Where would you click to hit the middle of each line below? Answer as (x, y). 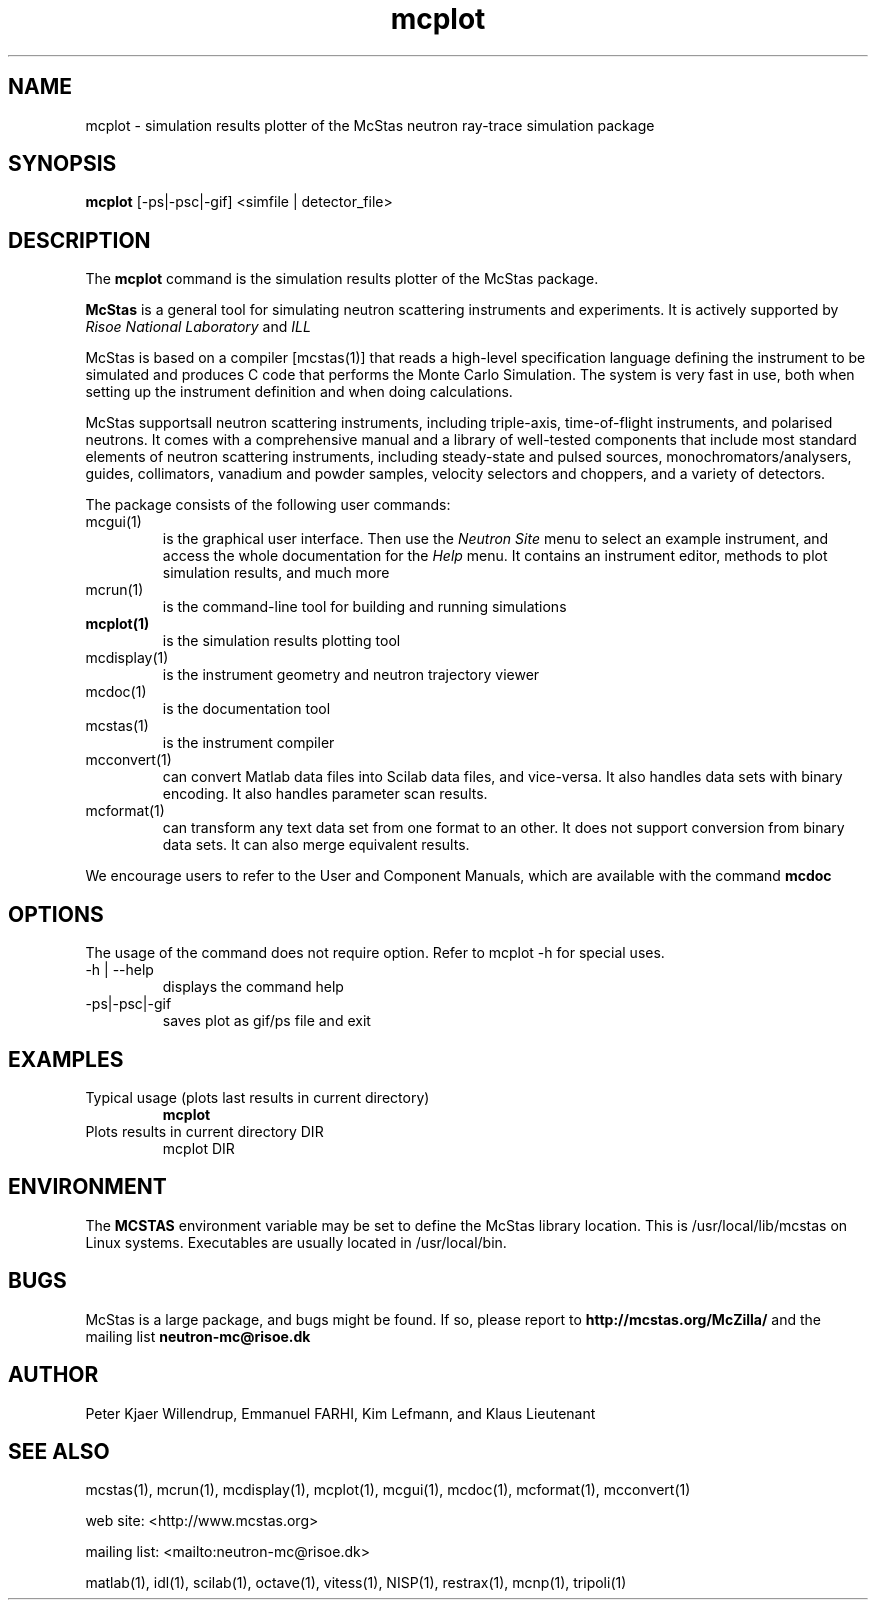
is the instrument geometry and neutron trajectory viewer (351, 675)
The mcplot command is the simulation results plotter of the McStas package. (342, 279)
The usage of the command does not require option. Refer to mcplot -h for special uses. (375, 953)
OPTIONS (56, 914)
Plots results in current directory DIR (204, 1131)
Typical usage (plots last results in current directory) (257, 1097)
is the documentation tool (246, 709)
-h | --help (119, 970)
